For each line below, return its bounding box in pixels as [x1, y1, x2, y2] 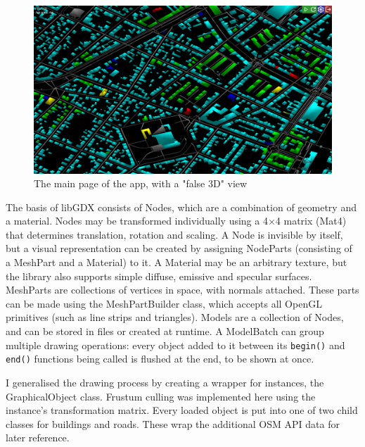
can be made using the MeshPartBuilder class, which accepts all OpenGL [6, 296, 322, 310]
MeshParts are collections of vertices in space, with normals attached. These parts [6, 282, 359, 297]
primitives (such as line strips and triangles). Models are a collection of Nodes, [6, 310, 344, 325]
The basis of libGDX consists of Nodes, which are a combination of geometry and [6, 199, 357, 214]
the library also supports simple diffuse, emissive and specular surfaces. [6, 268, 312, 283]
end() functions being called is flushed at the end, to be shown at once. [6, 351, 314, 366]
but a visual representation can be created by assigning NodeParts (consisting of [6, 241, 352, 256]
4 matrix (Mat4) [275, 213, 347, 228]
